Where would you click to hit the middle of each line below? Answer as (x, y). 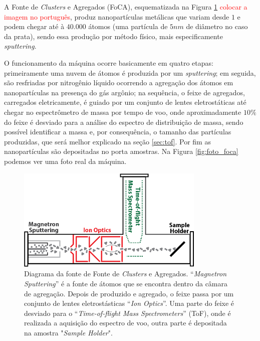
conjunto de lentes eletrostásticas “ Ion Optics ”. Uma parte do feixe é (129, 303)
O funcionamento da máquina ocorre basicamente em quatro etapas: (109, 62)
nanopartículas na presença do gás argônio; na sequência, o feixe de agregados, (124, 92)
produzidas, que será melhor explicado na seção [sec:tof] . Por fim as (107, 141)
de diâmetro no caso (217, 26)
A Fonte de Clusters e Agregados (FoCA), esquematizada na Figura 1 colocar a (126, 7)
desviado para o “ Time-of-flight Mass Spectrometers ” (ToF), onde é (127, 313)
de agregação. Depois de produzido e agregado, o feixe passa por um (129, 293)
